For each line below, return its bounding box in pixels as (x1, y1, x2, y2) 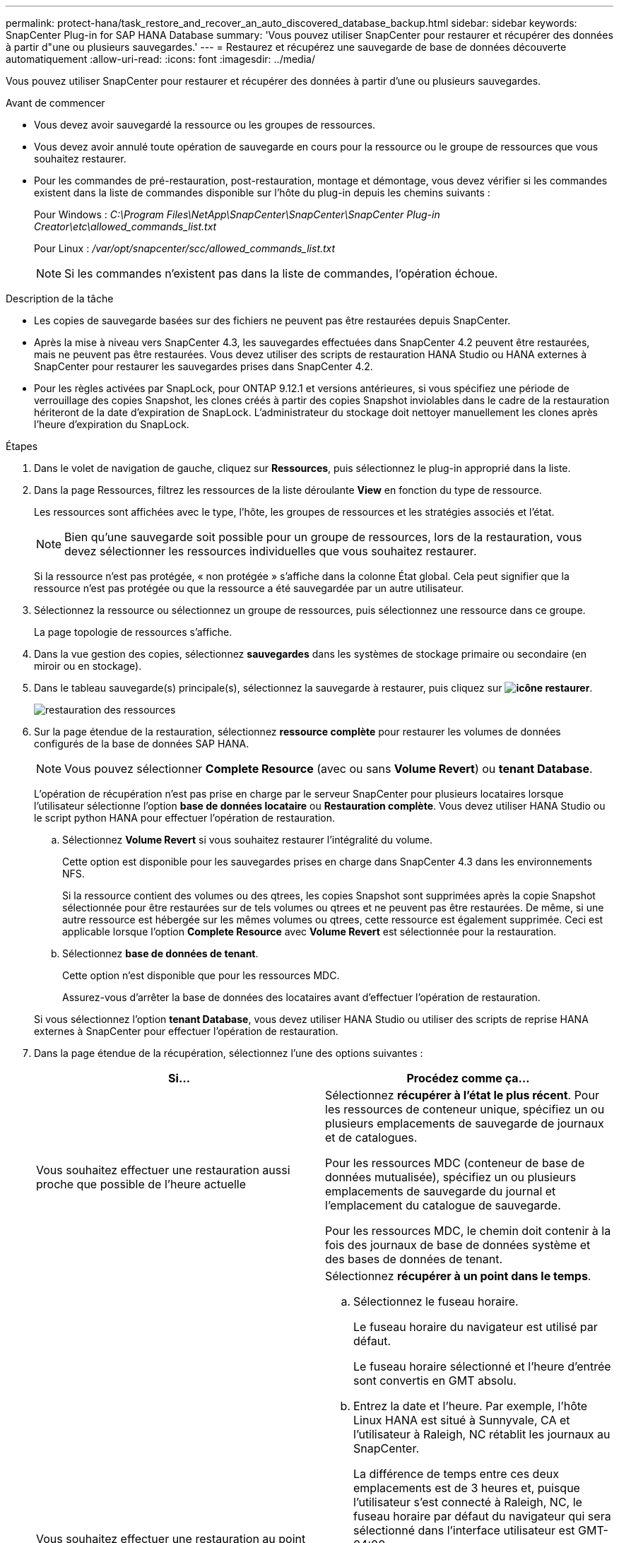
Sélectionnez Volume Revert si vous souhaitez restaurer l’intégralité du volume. (62, 834, 433, 846)
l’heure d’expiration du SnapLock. (34, 418, 189, 430)
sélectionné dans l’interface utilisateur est (353, 1523, 575, 1537)
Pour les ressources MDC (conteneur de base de (325, 1156, 585, 1170)
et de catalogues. (325, 1130, 418, 1145)
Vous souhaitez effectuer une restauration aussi (36, 1163, 290, 1177)
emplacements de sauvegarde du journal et (325, 1184, 556, 1198)
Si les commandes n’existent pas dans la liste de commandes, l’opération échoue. (64, 266, 498, 280)
